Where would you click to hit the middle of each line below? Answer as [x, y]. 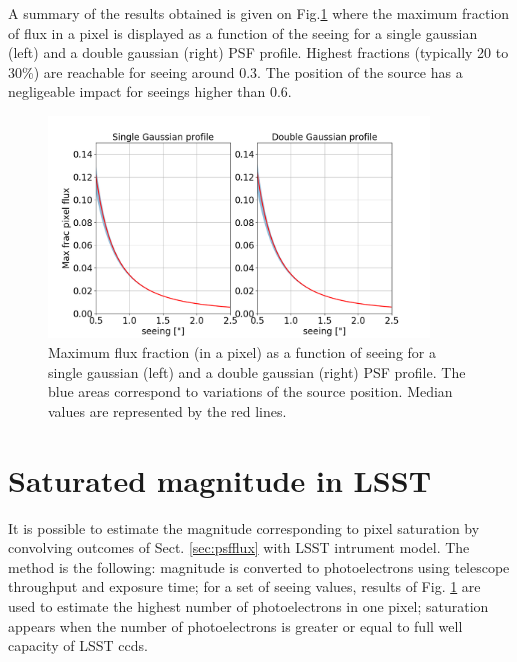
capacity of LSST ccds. [78, 645]
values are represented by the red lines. [167, 410]
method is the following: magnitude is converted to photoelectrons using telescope [259, 566]
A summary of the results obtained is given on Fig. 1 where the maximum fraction [259, 13]
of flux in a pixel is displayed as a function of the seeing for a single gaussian [243, 32]
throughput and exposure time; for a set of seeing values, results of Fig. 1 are [244, 586]
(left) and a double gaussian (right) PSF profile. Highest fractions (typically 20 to [258, 52]
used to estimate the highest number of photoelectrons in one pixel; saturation [248, 605]
